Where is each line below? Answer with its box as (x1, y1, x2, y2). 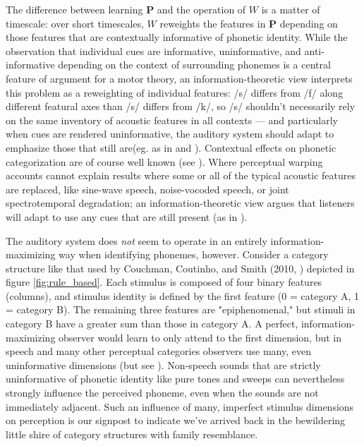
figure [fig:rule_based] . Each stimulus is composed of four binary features (6, 275, 322, 289)
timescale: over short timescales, (6, 16, 144, 30)
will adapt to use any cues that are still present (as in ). (6, 209, 248, 224)
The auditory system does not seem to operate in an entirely (6, 233, 267, 248)
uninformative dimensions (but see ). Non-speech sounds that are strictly (6, 357, 321, 372)
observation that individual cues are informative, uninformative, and (6, 43, 301, 58)
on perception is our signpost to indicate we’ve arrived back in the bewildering (6, 413, 346, 428)
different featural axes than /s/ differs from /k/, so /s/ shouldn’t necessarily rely (6, 99, 356, 114)
